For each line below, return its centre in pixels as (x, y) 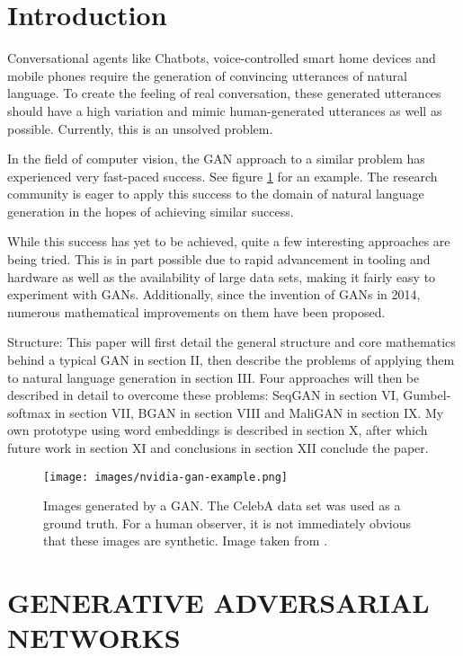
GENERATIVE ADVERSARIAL (218, 603)
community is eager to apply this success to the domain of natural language (216, 194)
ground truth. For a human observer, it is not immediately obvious (227, 523)
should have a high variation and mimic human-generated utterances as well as (225, 110)
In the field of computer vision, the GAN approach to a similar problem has (216, 159)
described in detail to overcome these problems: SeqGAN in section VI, (203, 395)
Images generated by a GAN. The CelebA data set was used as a (222, 505)
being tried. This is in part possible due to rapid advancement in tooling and (219, 259)
